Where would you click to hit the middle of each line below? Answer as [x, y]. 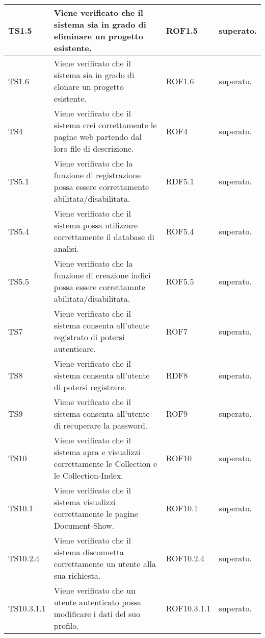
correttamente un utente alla [105, 564]
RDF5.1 [180, 181]
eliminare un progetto [98, 36]
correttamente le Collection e [105, 464]
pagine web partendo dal [98, 137]
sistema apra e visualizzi [97, 452]
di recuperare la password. [101, 425]
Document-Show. [84, 525]
